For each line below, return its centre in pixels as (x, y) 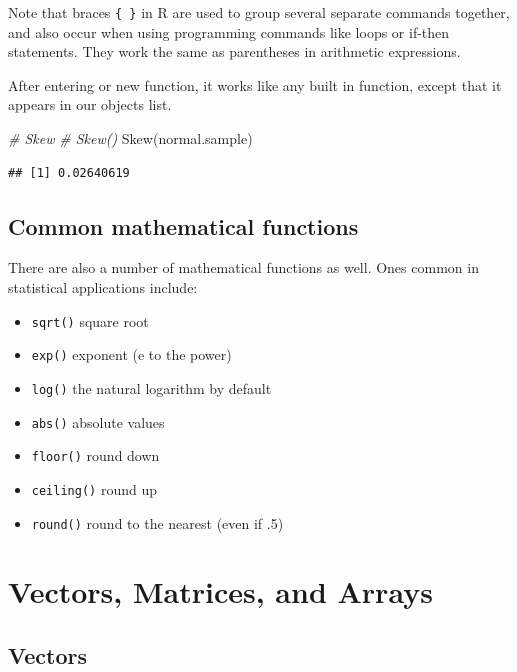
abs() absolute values (98, 421)
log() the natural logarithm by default (151, 387)
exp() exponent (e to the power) (131, 354)
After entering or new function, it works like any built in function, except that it (255, 84)
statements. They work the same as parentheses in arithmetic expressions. (234, 51)
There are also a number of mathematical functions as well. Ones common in (243, 267)
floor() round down (95, 455)
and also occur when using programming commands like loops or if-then (229, 31)
